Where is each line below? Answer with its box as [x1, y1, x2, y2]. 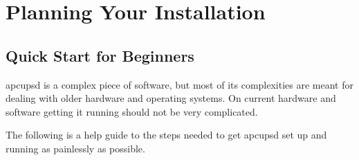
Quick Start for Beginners [6, 44, 194, 66]
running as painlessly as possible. [6, 141, 145, 155]
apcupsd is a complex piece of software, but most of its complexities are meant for [6, 77, 353, 91]
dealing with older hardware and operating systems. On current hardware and [6, 91, 336, 105]
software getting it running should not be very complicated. [6, 104, 258, 118]
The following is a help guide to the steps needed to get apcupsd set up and [6, 127, 327, 142]
